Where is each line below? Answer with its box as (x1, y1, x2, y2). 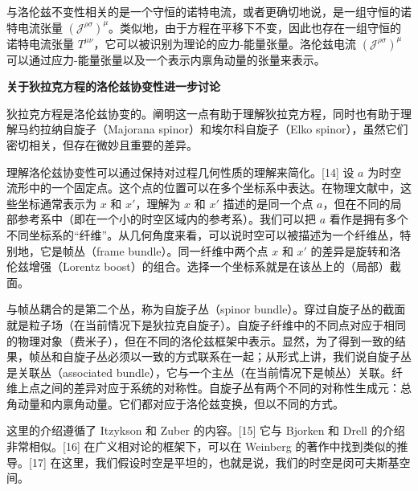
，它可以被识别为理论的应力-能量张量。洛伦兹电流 (93, 35, 357, 51)
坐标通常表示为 (17, 194, 96, 211)
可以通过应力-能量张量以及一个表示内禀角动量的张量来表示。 (6, 51, 326, 68)
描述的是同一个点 (223, 194, 313, 211)
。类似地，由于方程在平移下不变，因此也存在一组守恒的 (109, 18, 402, 35)
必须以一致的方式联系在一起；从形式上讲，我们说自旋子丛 (107, 348, 412, 365)
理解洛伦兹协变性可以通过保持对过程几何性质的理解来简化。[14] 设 (6, 163, 354, 180)
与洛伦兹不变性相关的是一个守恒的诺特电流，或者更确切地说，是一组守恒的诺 (6, 3, 412, 19)
